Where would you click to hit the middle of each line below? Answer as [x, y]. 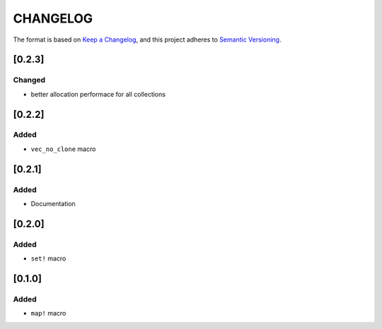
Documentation [53, 204]
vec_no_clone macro [63, 149]
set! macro [48, 258]
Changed [29, 80]
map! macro [48, 313]
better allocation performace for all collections [98, 94]
